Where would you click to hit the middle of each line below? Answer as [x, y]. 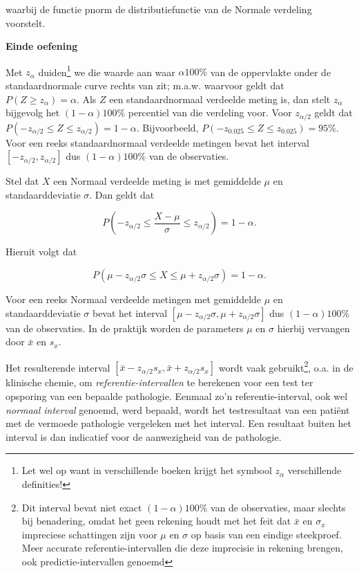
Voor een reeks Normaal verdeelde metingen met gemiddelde [134, 299]
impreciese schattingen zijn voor [89, 534]
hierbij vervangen [313, 328]
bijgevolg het [33, 112]
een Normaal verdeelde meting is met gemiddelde [157, 181]
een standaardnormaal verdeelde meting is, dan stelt [220, 99]
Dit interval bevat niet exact [82, 507]
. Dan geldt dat [122, 194]
